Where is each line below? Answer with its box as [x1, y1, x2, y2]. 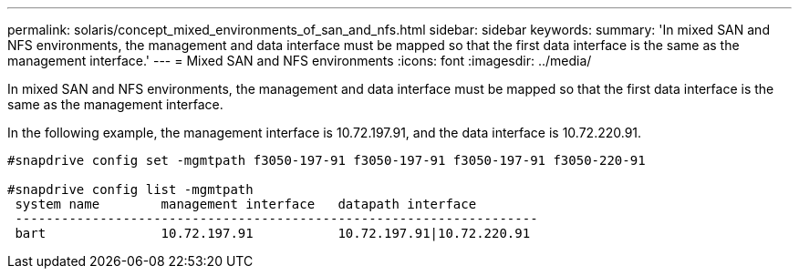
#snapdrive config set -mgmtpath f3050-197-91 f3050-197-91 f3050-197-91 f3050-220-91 [7, 153, 646, 168]
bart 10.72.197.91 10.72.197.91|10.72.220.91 [15, 226, 531, 240]
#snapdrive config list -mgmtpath [7, 182, 254, 197]
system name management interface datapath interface [15, 197, 477, 211]
